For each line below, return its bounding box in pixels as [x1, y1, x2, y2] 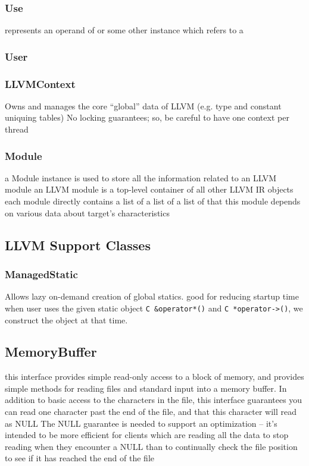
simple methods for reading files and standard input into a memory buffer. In [5, 382, 287, 394]
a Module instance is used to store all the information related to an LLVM [5, 171, 277, 184]
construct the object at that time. [5, 313, 128, 326]
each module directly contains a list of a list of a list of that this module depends [5, 195, 301, 207]
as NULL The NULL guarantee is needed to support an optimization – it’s [5, 417, 277, 429]
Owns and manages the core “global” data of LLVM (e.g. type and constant [5, 99, 282, 112]
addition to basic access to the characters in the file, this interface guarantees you [5, 393, 302, 406]
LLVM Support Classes [5, 235, 151, 254]
